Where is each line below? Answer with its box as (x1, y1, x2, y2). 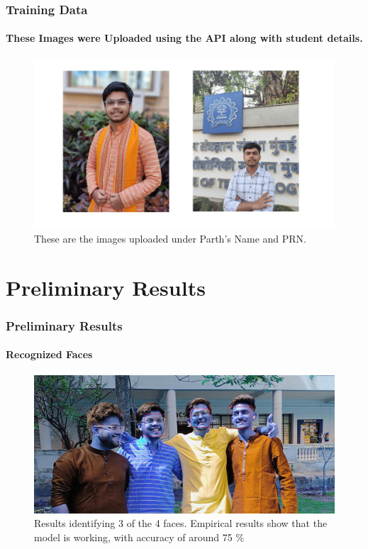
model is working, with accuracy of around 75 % (34, 529, 245, 544)
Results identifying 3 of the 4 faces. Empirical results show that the (34, 516, 328, 531)
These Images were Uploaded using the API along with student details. (6, 30, 363, 45)
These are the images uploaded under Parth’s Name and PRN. (34, 231, 306, 245)
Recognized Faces (6, 347, 93, 362)
